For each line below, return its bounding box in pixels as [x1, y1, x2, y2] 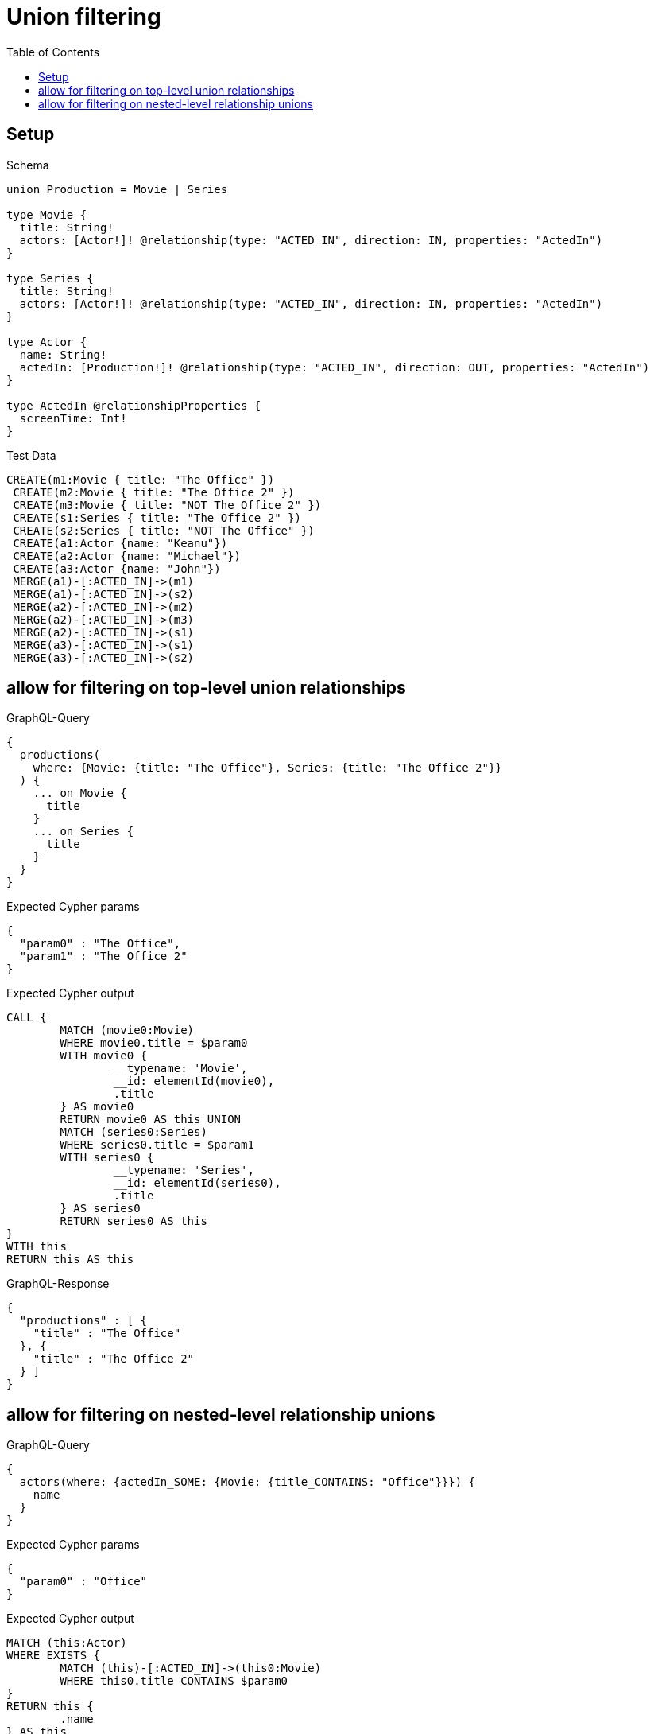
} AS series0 [60, 1202, 141, 1215]
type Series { [6, 271, 94, 285]
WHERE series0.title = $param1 [60, 1138, 254, 1152]
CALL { [6, 1011, 47, 1024]
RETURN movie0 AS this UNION [60, 1113, 242, 1126]
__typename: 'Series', [113, 1164, 254, 1177]
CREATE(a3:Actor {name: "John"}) [13, 562, 221, 575]
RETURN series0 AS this [60, 1215, 207, 1228]
